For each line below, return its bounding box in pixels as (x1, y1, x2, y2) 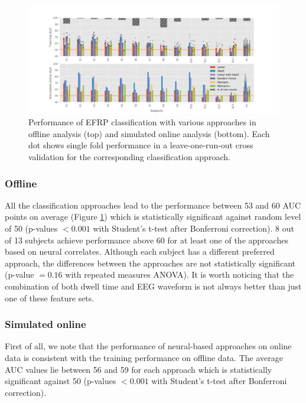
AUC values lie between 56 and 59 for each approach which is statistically (5, 363, 272, 375)
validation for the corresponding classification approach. (28, 151, 230, 163)
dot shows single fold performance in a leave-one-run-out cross (28, 139, 253, 151)
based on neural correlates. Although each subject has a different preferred (5, 245, 275, 258)
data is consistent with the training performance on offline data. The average (5, 352, 283, 364)
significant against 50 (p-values (5, 375, 116, 387)
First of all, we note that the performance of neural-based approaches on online (5, 340, 292, 352)
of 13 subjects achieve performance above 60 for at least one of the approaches (5, 233, 288, 246)
